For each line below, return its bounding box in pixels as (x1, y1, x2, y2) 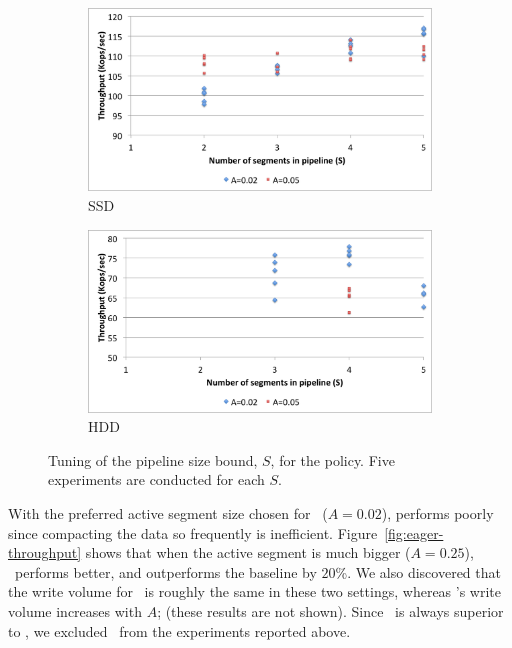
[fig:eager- (384, 522, 444, 543)
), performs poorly (381, 503, 494, 524)
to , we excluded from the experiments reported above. (8, 620, 351, 641)
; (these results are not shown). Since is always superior (157, 601, 504, 622)
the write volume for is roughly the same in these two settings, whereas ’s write (8, 581, 501, 602)
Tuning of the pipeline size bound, (48, 449, 258, 470)
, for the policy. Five (270, 449, 395, 470)
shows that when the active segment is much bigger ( (85, 542, 411, 563)
